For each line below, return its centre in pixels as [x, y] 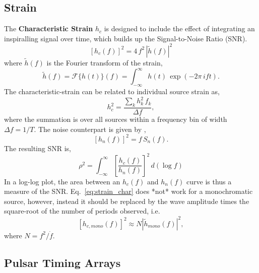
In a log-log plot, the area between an [62, 181]
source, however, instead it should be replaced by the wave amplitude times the [127, 201]
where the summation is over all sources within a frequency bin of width [116, 119]
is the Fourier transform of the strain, [105, 63]
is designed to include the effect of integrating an [179, 28]
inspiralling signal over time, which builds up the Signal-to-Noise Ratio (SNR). [126, 38]
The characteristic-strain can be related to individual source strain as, [112, 91]
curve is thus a [209, 181]
